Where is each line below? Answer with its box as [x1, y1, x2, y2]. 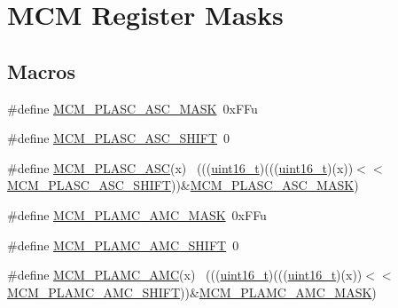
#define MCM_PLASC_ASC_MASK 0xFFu [7, 99, 258, 117]
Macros [7, 57, 75, 84]
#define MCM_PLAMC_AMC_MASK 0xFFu [7, 205, 267, 224]
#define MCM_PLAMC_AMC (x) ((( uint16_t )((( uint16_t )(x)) [7, 265, 363, 284]
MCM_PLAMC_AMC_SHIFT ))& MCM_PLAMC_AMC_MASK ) [7, 282, 377, 301]
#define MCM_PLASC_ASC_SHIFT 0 [7, 129, 230, 147]
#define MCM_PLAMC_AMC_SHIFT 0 [7, 235, 239, 254]
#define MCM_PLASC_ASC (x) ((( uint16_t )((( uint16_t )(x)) [7, 158, 354, 177]
